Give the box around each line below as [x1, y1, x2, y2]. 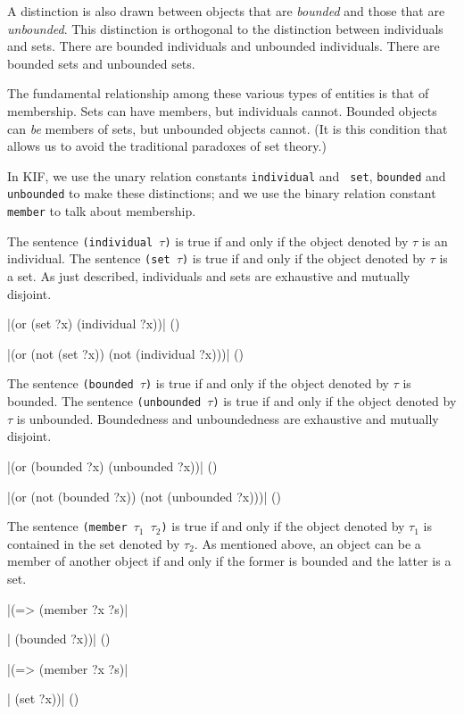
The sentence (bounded [7, 374, 134, 393]
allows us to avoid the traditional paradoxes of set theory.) [7, 137, 327, 155]
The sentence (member [7, 517, 128, 535]
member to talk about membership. [7, 202, 196, 220]
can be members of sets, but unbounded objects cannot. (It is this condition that [7, 119, 448, 137]
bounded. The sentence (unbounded [7, 392, 202, 411]
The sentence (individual [7, 231, 153, 250]
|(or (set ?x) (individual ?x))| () [7, 314, 180, 333]
